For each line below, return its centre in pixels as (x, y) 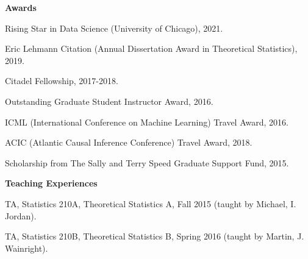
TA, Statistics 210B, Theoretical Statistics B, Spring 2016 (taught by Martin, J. (155, 236)
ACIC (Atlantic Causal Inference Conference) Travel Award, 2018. (129, 142)
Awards (21, 7)
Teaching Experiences (51, 183)
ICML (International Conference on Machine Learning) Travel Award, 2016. (147, 122)
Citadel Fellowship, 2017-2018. (62, 81)
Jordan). (21, 215)
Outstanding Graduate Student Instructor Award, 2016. (109, 101)
